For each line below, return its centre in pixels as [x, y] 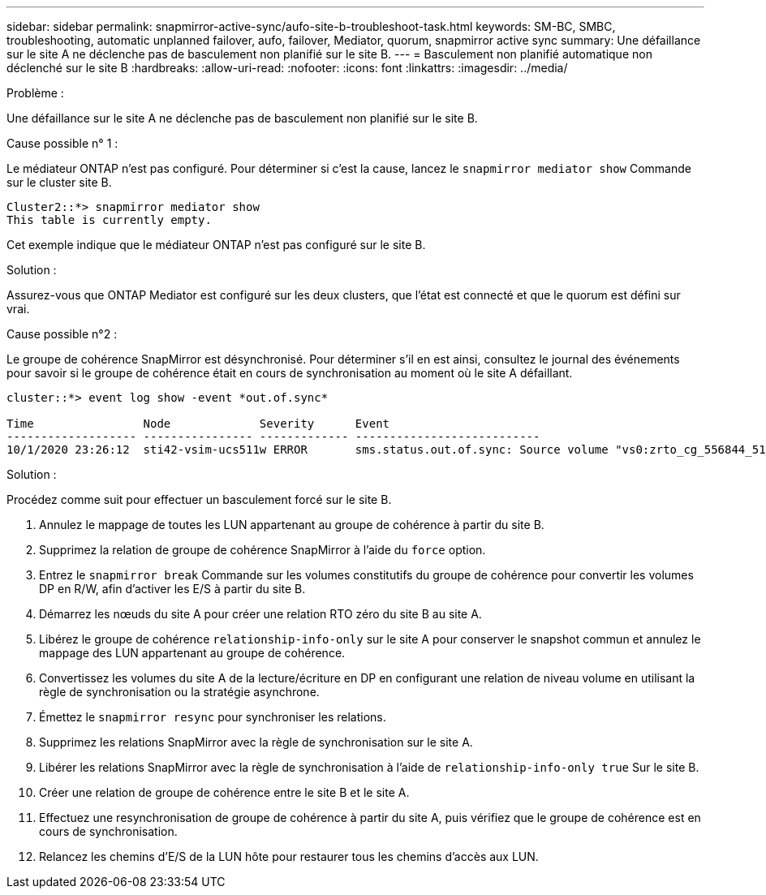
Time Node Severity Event [198, 424]
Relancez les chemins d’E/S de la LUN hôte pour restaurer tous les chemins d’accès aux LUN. [289, 856]
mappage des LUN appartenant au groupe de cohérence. [192, 653]
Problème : [35, 93]
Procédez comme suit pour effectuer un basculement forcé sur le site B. [199, 499]
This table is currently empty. [109, 220]
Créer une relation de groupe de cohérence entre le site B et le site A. [224, 792]
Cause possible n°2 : [62, 334]
